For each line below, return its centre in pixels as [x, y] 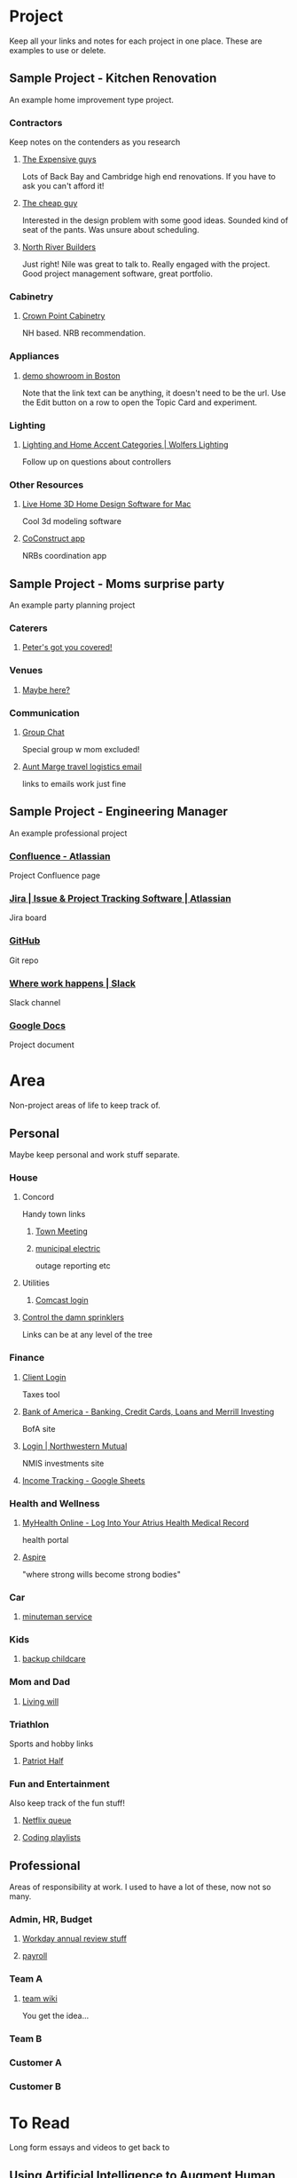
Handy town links [54, 1214]
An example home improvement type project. [92, 99]
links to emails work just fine [74, 783]
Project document [42, 1045]
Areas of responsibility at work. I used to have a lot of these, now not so [141, 1887]
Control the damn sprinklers [73, 1317]
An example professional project [68, 833]
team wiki [39, 1998]
